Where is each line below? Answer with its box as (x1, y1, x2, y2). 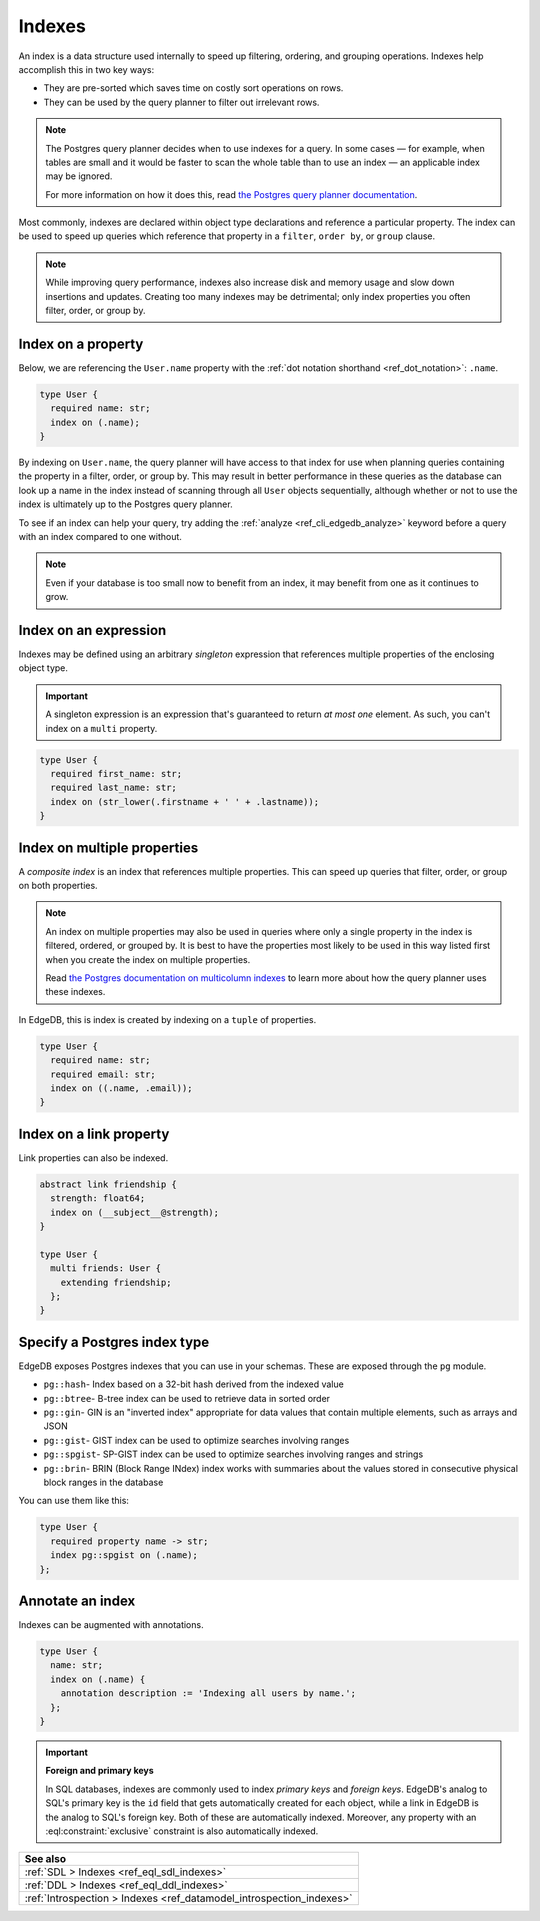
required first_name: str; (50, 768, 183, 780)
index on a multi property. (45, 722, 158, 734)
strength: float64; (50, 1193, 146, 1204)
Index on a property (18, 335, 144, 352)
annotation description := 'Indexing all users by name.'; (60, 1688, 357, 1699)
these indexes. (45, 986, 106, 998)
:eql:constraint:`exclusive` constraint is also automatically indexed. (45, 1825, 319, 1837)
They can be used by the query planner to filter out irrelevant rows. (43, 96, 320, 108)
